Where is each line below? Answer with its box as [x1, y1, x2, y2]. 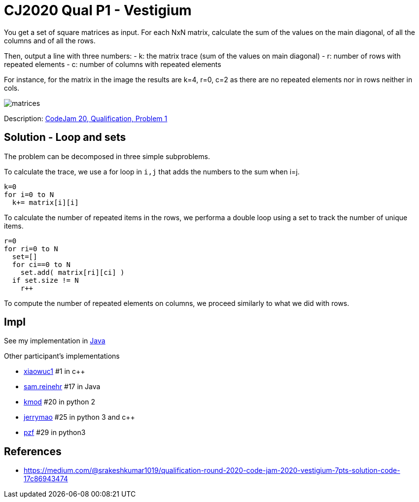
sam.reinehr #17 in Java [24, 382, 101, 391]
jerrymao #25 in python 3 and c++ [24, 413, 135, 422]
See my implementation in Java [4, 336, 105, 345]
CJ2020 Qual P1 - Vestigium [4, 2, 192, 19]
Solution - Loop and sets [4, 131, 126, 144]
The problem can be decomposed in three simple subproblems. [4, 152, 210, 161]
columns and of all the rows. [4, 36, 96, 45]
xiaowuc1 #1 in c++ [24, 367, 85, 376]
